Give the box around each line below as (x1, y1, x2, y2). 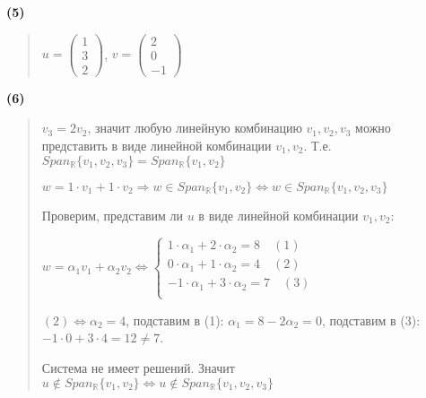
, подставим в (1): (126, 310, 224, 329)
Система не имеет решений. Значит (41, 358, 235, 376)
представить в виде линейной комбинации (41, 135, 272, 154)
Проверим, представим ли (41, 205, 184, 224)
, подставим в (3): (321, 310, 421, 329)
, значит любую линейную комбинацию (87, 118, 302, 137)
